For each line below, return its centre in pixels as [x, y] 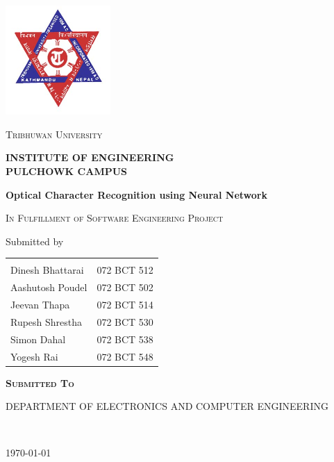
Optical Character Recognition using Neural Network [136, 194]
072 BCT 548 [125, 356]
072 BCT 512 [125, 270]
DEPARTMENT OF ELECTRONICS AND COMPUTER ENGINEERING [167, 406]
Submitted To [40, 382]
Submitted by [35, 241]
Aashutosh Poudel [49, 287]
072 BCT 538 [125, 339]
